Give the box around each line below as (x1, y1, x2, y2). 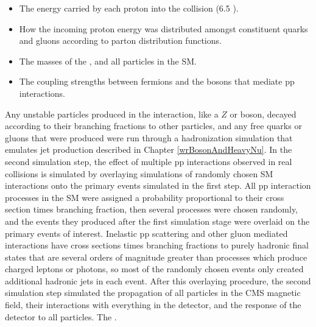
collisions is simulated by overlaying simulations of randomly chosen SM (5, 167, 273, 180)
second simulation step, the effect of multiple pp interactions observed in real (5, 155, 292, 167)
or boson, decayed (230, 107, 297, 120)
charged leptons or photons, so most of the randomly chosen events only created (5, 262, 304, 275)
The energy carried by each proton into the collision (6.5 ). (19, 2, 239, 14)
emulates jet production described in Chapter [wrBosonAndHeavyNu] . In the (5, 143, 292, 156)
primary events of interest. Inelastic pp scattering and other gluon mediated (5, 227, 288, 239)
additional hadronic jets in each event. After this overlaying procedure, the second (5, 274, 311, 287)
